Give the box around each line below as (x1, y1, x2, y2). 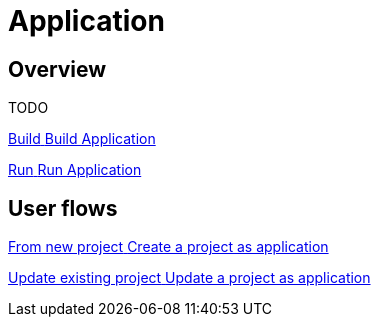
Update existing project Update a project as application (8, 269, 371, 287)
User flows (8, 195, 118, 221)
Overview (8, 56, 107, 82)
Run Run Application (8, 161, 142, 179)
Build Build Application (8, 130, 156, 148)
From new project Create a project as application (8, 238, 329, 256)
